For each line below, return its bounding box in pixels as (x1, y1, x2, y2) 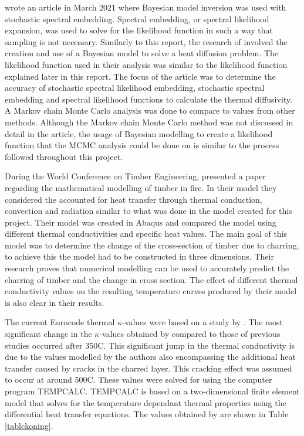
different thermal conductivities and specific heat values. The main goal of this (5, 227, 288, 240)
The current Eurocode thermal (5, 316, 115, 328)
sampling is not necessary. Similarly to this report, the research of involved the (5, 35, 288, 47)
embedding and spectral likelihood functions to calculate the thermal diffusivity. (5, 93, 292, 105)
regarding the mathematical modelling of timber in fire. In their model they (5, 181, 277, 193)
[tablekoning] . (5, 419, 53, 431)
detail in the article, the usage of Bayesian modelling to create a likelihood (5, 127, 273, 139)
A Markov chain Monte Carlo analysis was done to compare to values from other (5, 104, 295, 117)
